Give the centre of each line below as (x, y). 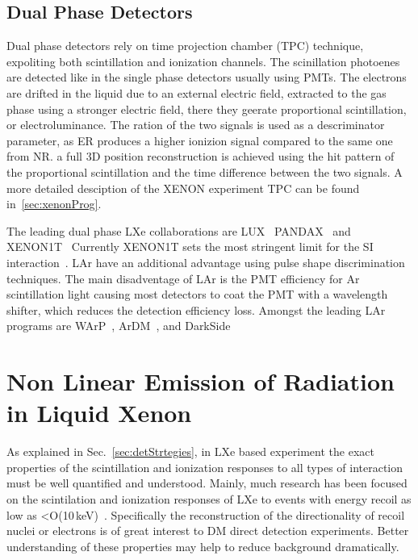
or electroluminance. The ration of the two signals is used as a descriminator (196, 125)
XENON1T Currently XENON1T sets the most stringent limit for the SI (190, 247)
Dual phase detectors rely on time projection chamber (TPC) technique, (185, 46)
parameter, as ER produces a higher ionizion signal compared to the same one (200, 140)
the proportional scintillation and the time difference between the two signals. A (205, 171)
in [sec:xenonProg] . (54, 204)
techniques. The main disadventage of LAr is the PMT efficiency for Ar (183, 278)
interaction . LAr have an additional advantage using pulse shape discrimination (206, 262)
